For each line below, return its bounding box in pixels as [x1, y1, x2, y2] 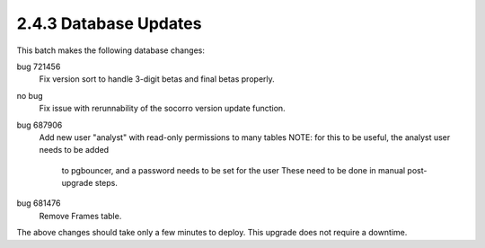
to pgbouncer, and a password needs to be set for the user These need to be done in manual [61, 164, 406, 175]
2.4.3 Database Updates [16, 13, 202, 33]
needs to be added [39, 145, 110, 155]
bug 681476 [16, 198, 61, 208]
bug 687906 [16, 120, 63, 130]
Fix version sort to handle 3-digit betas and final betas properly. [39, 74, 276, 84]
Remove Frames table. [39, 210, 122, 221]
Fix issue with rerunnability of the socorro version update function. [39, 103, 287, 114]
